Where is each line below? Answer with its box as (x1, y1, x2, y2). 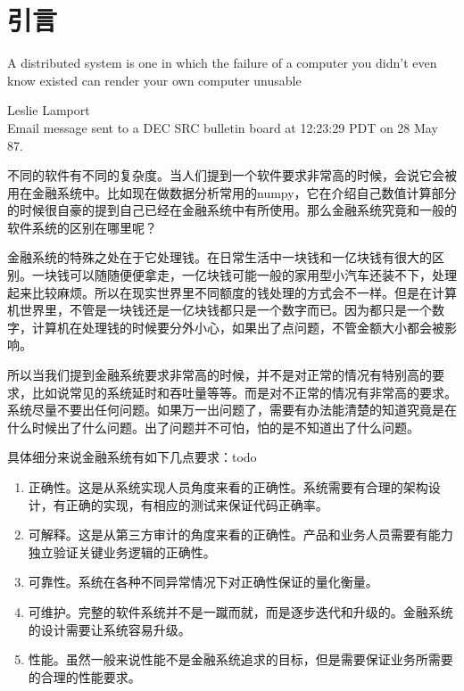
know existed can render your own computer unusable (7, 70, 302, 89)
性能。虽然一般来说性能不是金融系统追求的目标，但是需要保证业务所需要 (28, 650, 453, 669)
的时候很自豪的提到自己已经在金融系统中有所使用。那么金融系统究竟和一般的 (7, 201, 457, 219)
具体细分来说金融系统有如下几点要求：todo (7, 448, 257, 466)
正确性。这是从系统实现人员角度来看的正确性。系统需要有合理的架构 (28, 478, 428, 496)
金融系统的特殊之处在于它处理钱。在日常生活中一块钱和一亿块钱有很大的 (7, 248, 432, 267)
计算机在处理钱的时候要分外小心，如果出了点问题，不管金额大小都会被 (31, 317, 444, 336)
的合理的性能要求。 (28, 667, 141, 686)
